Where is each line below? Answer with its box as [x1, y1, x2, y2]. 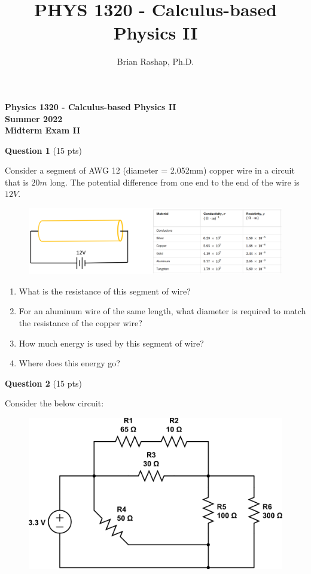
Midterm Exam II [5, 124, 81, 136]
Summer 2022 [5, 112, 63, 124]
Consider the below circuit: [5, 397, 104, 409]
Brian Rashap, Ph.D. [117, 55, 194, 68]
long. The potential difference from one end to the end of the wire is [50, 175, 300, 188]
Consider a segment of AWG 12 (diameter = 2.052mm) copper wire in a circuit [5, 164, 295, 177]
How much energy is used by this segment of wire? [19, 336, 204, 349]
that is [5, 175, 29, 188]
